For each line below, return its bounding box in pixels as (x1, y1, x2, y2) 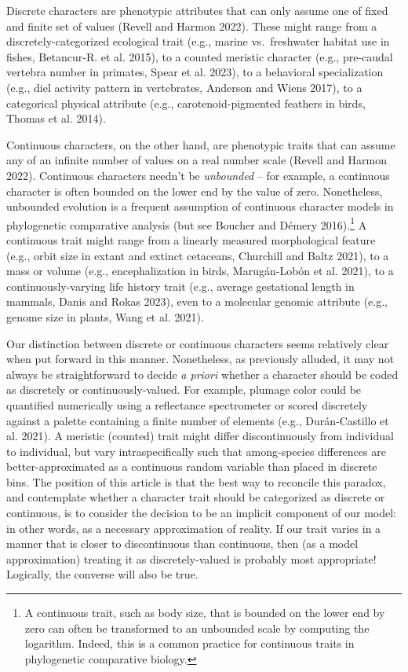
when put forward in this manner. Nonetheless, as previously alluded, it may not (6, 351, 395, 367)
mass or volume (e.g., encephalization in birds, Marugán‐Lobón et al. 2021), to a (6, 263, 394, 279)
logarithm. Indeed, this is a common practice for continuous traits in (24, 635, 355, 652)
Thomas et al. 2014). (6, 110, 106, 127)
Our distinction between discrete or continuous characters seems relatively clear (6, 335, 389, 351)
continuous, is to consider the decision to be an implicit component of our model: (6, 505, 396, 521)
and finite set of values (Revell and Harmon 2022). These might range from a (6, 17, 377, 34)
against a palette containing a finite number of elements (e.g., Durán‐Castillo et (6, 412, 389, 428)
